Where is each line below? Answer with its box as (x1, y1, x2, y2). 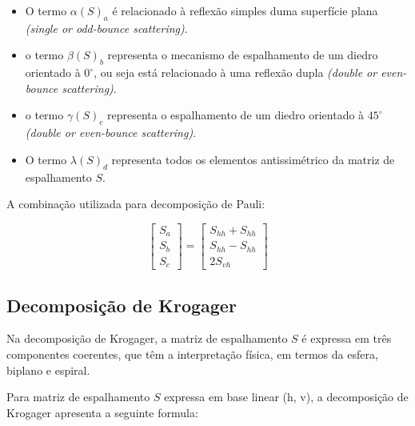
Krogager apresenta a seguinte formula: (6, 404, 198, 420)
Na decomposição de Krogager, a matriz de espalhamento (6, 330, 288, 347)
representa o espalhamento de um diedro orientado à (106, 106, 365, 123)
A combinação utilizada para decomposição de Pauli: (6, 195, 265, 212)
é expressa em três (301, 330, 392, 347)
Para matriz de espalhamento (6, 388, 150, 405)
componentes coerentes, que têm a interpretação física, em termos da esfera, (6, 346, 378, 363)
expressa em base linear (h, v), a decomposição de (164, 388, 409, 405)
